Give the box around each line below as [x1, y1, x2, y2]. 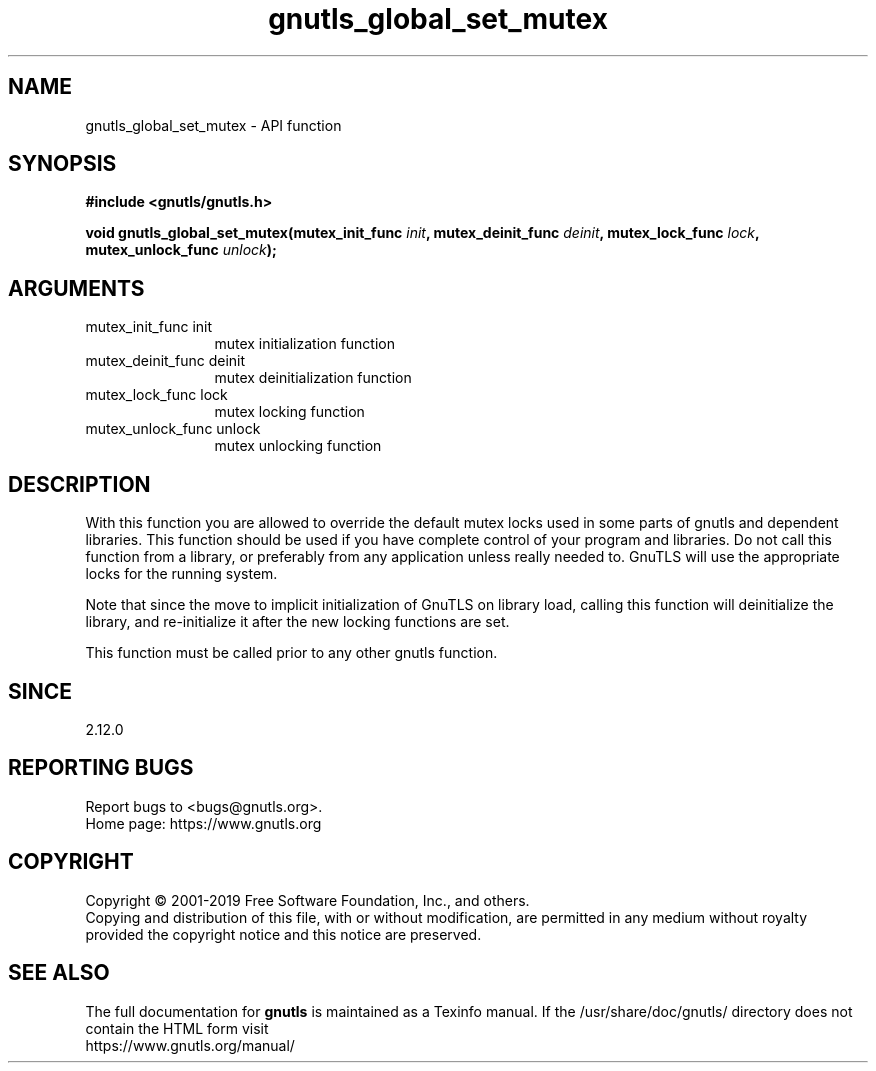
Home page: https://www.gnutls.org [85, 814, 322, 832]
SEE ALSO [8, 960, 110, 986]
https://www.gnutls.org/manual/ [85, 1036, 295, 1054]
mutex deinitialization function [214, 369, 412, 387]
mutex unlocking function [214, 437, 382, 455]
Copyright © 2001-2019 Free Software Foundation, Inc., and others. [85, 891, 530, 909]
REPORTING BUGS [8, 755, 194, 781]
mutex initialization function [214, 335, 396, 353]
